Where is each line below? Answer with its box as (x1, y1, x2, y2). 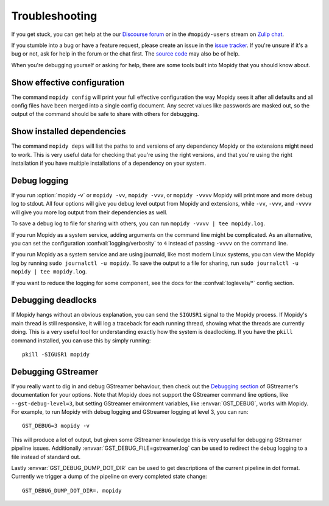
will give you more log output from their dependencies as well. (11, 208, 168, 216)
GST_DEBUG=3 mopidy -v (22, 422, 90, 430)
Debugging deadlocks (11, 295, 97, 305)
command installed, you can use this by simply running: (11, 336, 151, 344)
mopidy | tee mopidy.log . (11, 268, 87, 275)
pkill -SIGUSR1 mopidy (22, 351, 90, 358)
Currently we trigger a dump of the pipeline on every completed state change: (11, 473, 207, 480)
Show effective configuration (11, 77, 125, 88)
